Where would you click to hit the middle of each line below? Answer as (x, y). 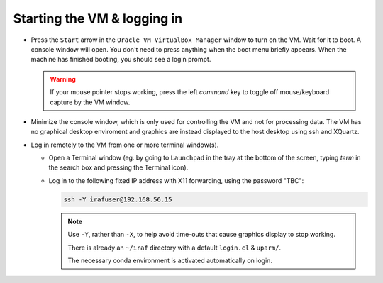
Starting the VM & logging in (98, 18)
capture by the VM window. (90, 102)
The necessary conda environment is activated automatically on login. (170, 260)
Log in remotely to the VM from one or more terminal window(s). (125, 145)
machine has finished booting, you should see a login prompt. (121, 60)
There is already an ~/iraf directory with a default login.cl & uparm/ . (174, 248)
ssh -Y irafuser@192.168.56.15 (118, 199)
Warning (63, 79)
